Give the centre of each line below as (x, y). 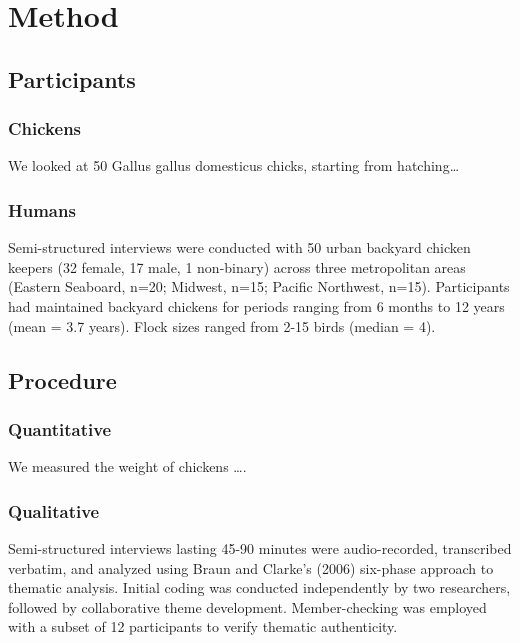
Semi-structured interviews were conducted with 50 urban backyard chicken (239, 247)
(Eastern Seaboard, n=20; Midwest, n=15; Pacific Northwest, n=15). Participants (259, 286)
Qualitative (54, 510)
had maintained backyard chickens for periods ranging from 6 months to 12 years (256, 305)
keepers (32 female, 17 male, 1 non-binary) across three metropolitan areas (237, 266)
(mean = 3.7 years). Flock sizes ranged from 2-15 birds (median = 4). (222, 325)
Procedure (62, 379)
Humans (42, 209)
